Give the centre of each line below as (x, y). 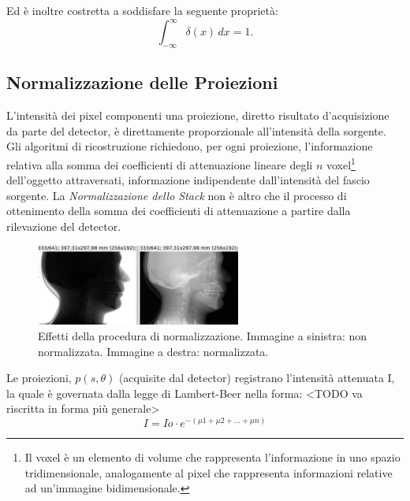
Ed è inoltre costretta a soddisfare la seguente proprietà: (142, 10)
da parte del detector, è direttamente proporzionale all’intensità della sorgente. (196, 130)
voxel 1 (341, 163)
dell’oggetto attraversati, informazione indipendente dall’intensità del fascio (188, 180)
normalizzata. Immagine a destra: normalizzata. (153, 351)
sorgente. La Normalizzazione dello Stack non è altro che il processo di (177, 195)
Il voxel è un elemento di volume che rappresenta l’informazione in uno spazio (212, 456)
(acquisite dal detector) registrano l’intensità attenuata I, (257, 378)
